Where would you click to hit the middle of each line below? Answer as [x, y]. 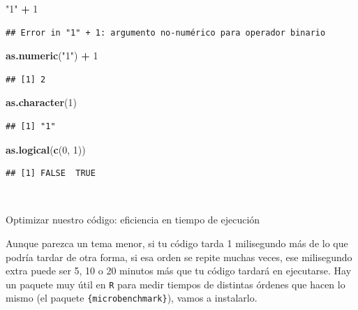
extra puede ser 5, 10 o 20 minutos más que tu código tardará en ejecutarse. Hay [179, 271]
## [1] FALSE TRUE [51, 174]
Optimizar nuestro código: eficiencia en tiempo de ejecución [133, 220]
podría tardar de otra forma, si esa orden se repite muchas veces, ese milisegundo [179, 257]
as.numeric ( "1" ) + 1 [52, 56]
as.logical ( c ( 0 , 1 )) [46, 149]
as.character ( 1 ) [41, 102]
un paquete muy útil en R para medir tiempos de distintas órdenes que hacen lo [176, 284]
